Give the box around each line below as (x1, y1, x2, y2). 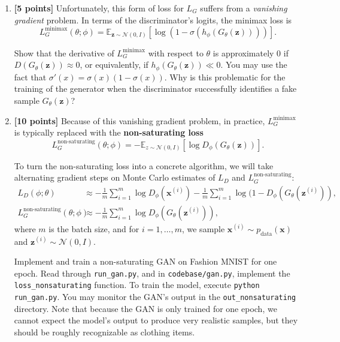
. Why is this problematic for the (164, 70, 286, 83)
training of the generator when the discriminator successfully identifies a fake (14, 82, 297, 95)
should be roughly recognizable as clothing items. (14, 325, 195, 338)
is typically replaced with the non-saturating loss (14, 126, 204, 139)
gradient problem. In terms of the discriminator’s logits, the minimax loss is (14, 13, 292, 26)
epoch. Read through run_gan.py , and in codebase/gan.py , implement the (14, 266, 290, 279)
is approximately (212, 46, 274, 59)
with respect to (148, 46, 204, 59)
